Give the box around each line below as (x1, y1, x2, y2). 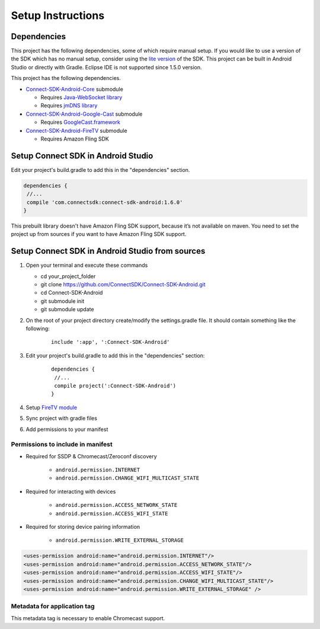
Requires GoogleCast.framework (40, 119, 121, 126)
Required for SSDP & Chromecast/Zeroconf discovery (25, 452, 157, 459)
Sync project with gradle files (25, 415, 98, 422)
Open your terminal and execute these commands (25, 261, 148, 269)
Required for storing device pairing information (25, 523, 140, 531)
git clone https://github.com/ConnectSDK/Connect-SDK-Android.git (40, 281, 206, 288)
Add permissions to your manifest (25, 426, 108, 433)
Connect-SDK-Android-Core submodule (25, 85, 124, 92)
